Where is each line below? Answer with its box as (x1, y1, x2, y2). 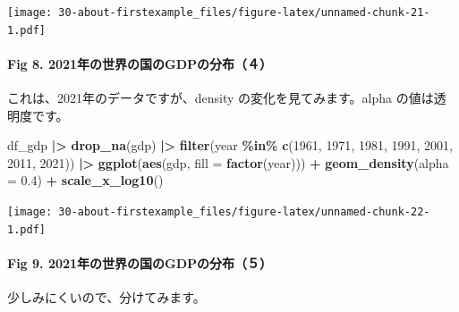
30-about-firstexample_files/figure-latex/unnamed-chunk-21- (58, 6, 430, 19)
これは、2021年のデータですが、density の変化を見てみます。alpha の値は (7, 89, 434, 107)
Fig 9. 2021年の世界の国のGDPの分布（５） (7, 253, 273, 272)
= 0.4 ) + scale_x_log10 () (7, 171, 164, 190)
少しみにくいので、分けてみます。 (7, 288, 206, 307)
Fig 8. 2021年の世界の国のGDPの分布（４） (7, 54, 273, 72)
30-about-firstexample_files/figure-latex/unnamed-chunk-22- (58, 206, 430, 219)
